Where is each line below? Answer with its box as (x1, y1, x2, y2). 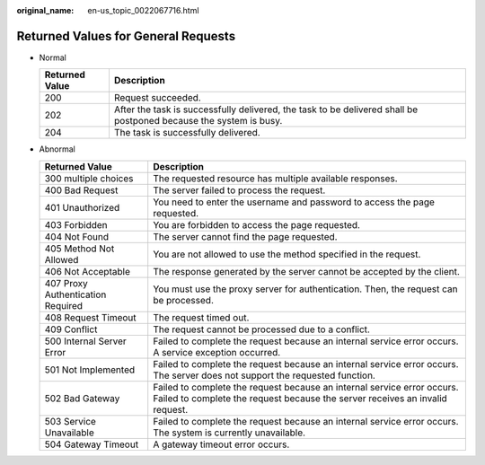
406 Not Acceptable (44, 265, 130, 277)
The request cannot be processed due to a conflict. (153, 323, 370, 336)
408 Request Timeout (44, 311, 137, 323)
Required (44, 299, 84, 311)
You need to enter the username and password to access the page (153, 196, 436, 208)
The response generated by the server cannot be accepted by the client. (153, 265, 460, 277)
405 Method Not (44, 242, 115, 255)
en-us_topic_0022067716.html (87, 5, 199, 15)
